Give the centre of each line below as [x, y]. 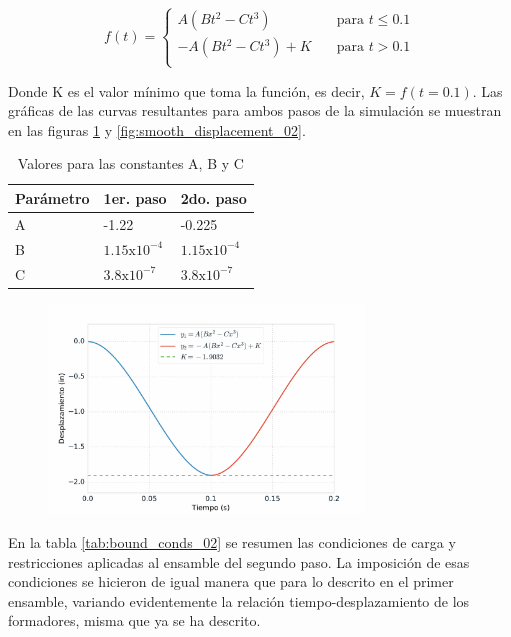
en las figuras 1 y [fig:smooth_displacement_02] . [157, 129]
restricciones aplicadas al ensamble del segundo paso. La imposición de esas [239, 561]
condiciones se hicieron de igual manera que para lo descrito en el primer [231, 581]
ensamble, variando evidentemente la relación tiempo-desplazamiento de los [239, 600]
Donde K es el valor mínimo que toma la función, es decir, [186, 90]
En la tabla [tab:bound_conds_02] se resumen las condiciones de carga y [232, 541]
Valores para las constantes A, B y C [130, 163]
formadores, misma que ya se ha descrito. [134, 620]
